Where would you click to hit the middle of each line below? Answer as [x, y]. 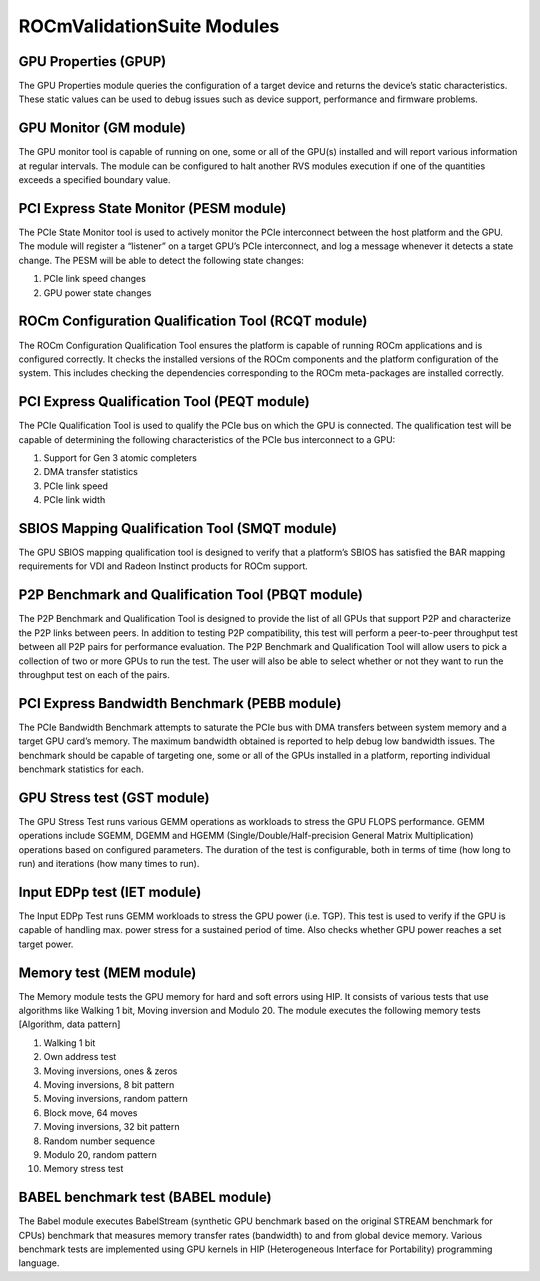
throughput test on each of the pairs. [94, 674]
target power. [46, 944]
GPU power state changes [97, 292]
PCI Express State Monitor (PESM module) [152, 208]
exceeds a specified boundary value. [94, 180]
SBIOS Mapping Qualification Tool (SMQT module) [177, 528]
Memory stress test [83, 1169]
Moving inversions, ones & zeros [110, 1071]
